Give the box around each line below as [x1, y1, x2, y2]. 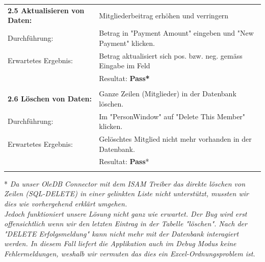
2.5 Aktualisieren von [8, 5, 85, 15]
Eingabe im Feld [99, 60, 150, 71]
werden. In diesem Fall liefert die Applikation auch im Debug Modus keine [4, 238, 236, 249]
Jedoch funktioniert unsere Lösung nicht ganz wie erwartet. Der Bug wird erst [4, 208, 247, 219]
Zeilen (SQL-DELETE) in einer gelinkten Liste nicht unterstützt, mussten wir [4, 188, 249, 199]
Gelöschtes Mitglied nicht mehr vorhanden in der [99, 134, 252, 144]
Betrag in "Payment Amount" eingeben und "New [99, 28, 254, 38]
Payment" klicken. [99, 37, 155, 48]
